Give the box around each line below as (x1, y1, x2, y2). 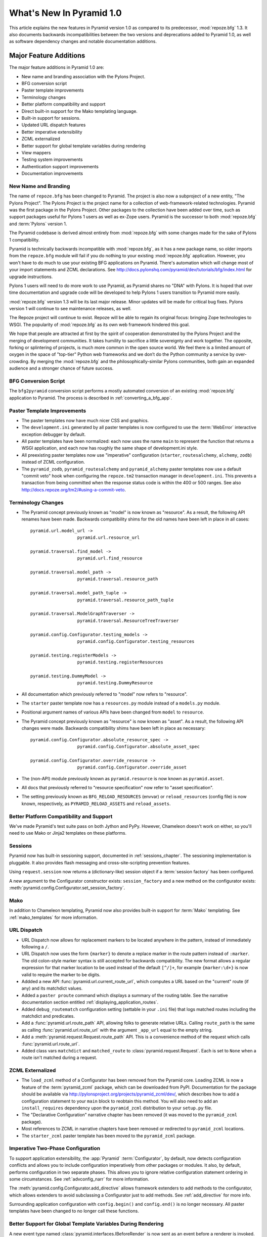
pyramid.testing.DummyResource (77, 680, 153, 686)
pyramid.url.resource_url (77, 535, 140, 540)
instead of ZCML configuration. (21, 459, 85, 465)
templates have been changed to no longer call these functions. (9, 1208, 139, 1214)
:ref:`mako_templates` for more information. (9, 914, 98, 920)
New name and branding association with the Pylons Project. (21, 73, 145, 79)
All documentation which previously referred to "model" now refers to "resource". (21, 691, 188, 697)
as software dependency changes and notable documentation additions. (9, 39, 157, 45)
